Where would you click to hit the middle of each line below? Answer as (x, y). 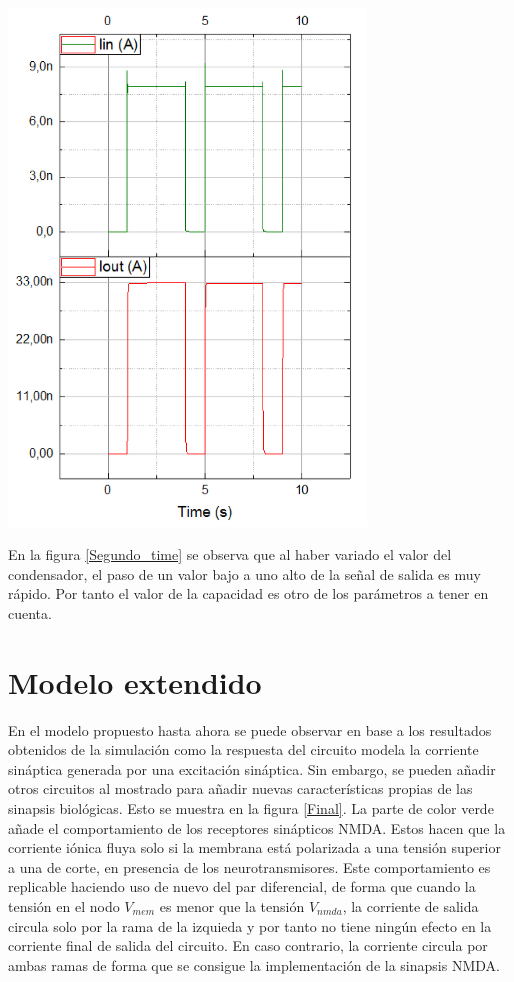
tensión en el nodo (64, 906)
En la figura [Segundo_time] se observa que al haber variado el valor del (230, 554)
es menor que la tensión (232, 906)
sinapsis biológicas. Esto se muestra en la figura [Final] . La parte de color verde (251, 808)
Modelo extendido (135, 681)
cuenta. (30, 612)
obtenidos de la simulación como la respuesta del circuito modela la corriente (243, 749)
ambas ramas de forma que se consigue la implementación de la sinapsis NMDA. (254, 964)
